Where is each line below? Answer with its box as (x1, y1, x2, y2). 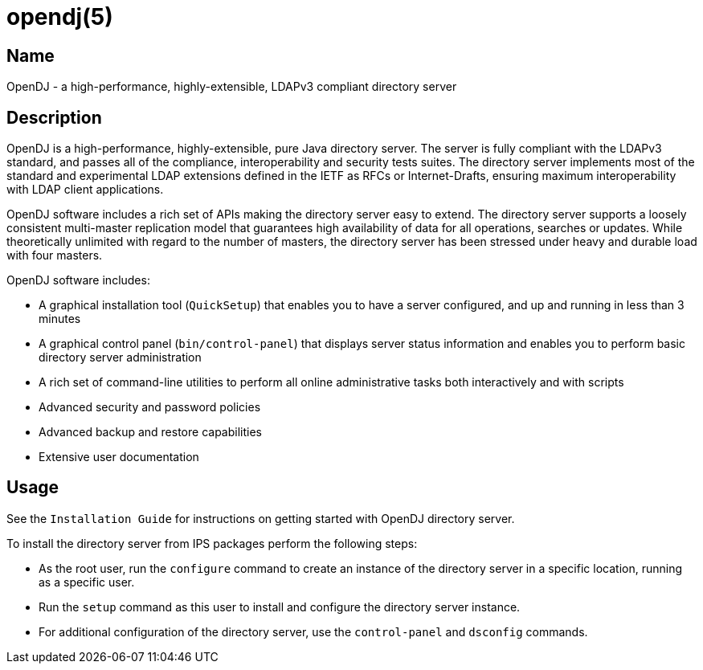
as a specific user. (39, 574, 135, 589)
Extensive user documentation (39, 450, 199, 464)
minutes (39, 312, 81, 326)
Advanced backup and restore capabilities (39, 425, 262, 439)
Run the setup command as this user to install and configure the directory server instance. (39, 599, 521, 614)
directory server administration (39, 350, 202, 365)
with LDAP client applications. (6, 182, 164, 197)
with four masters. (6, 248, 103, 263)
